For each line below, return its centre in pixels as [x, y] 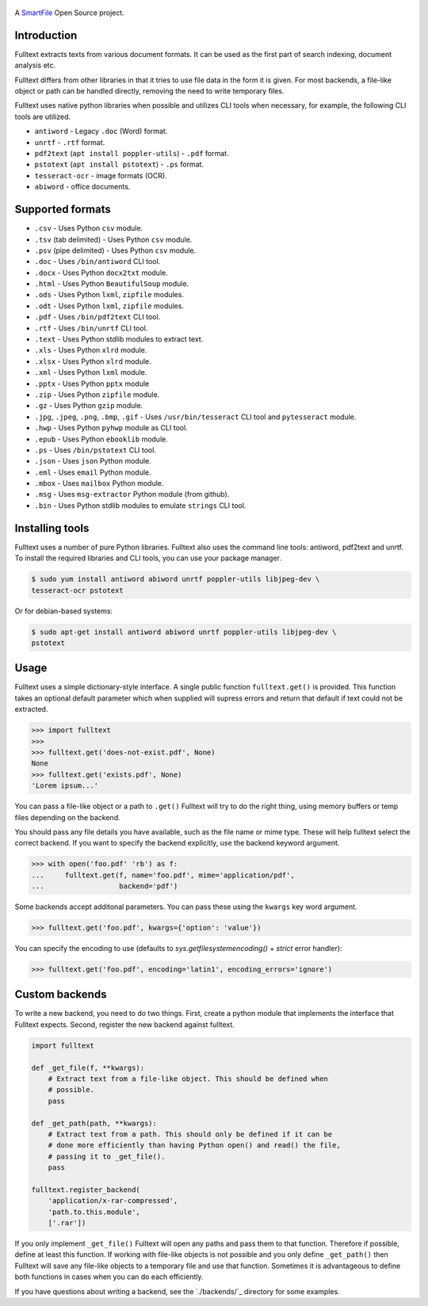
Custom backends [61, 995]
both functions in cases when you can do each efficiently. [109, 1277]
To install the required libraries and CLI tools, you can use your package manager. [148, 558]
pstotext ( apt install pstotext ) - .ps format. [119, 164]
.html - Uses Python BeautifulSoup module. [112, 284]
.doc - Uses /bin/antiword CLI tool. [97, 262]
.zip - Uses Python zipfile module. [97, 394]
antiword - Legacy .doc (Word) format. [101, 132]
